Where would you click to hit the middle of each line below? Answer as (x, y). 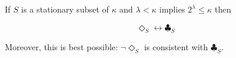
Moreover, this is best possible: (61, 47)
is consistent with (176, 47)
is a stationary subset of (65, 9)
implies (172, 9)
